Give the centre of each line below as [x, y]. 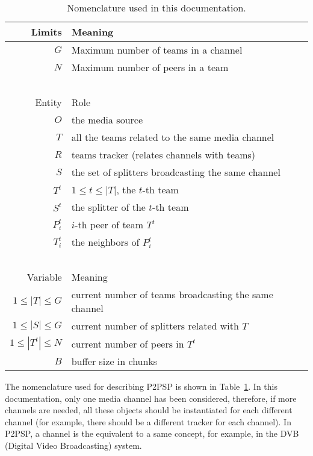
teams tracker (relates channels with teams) [163, 155]
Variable [44, 277]
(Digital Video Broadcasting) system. [73, 445]
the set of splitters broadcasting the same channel [176, 172]
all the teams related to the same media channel [173, 137]
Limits [46, 32]
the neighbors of [105, 242]
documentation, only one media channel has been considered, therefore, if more [151, 398]
